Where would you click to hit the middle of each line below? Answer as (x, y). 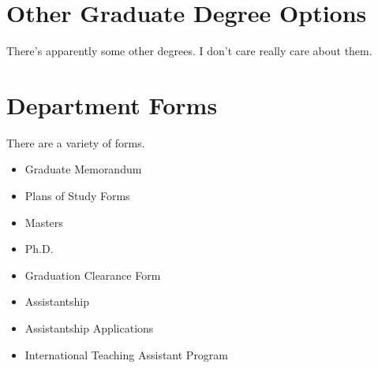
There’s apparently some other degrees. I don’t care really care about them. (189, 51)
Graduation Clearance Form (93, 275)
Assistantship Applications (89, 328)
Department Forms (112, 104)
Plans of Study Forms (77, 196)
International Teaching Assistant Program (127, 354)
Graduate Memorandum (83, 169)
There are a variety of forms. (76, 142)
